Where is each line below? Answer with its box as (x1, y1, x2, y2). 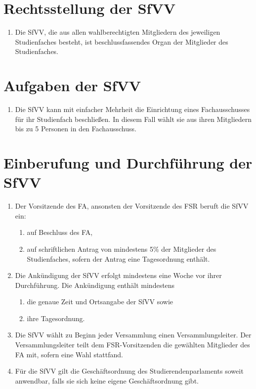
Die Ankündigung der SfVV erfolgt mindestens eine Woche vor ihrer (15, 270, 222, 280)
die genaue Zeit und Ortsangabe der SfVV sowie (27, 296, 173, 307)
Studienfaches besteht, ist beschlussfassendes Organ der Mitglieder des (15, 36, 228, 47)
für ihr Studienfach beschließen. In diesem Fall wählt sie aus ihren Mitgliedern (15, 113, 252, 124)
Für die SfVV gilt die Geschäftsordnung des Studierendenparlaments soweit (15, 366, 244, 376)
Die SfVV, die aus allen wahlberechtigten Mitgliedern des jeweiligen (15, 27, 220, 37)
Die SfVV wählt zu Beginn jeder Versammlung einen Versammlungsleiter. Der (15, 330, 252, 340)
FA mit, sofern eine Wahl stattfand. (15, 349, 123, 359)
